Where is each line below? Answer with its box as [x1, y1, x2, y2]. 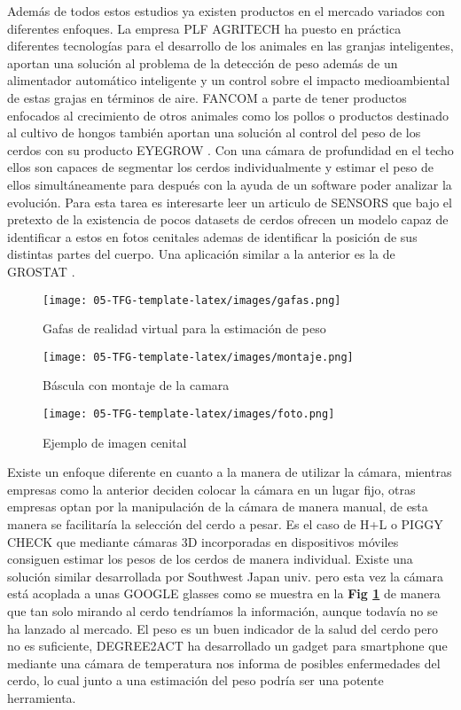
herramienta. [7, 688, 76, 706]
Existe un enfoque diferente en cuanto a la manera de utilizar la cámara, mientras [7, 463, 452, 481]
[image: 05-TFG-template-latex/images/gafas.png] [43, 293, 341, 307]
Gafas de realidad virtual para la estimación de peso [43, 319, 326, 338]
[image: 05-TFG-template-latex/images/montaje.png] [43, 350, 354, 363]
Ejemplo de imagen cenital [43, 433, 187, 451]
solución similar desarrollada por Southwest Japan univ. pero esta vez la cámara [7, 566, 443, 585]
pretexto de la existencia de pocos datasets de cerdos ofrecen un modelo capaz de [7, 210, 449, 229]
